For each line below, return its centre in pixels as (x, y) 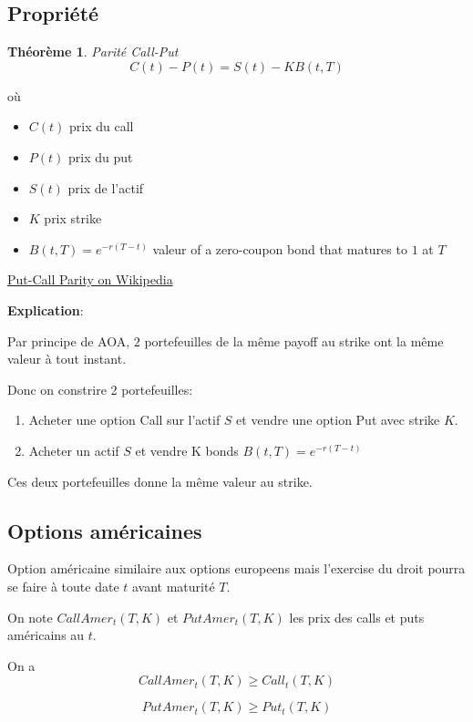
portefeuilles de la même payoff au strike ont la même (294, 340)
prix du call (102, 126)
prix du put (100, 156)
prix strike (73, 218)
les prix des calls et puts (357, 617)
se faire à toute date (63, 586)
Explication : (46, 309)
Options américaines (105, 530)
